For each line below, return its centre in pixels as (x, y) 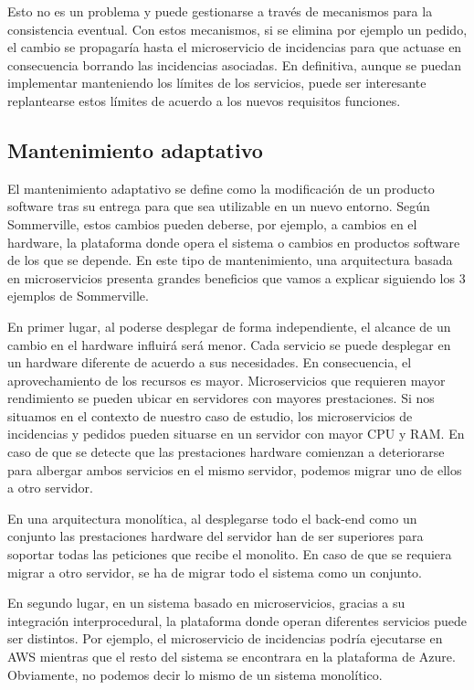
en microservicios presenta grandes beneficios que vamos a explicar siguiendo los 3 (237, 277)
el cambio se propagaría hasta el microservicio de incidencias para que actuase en (235, 47)
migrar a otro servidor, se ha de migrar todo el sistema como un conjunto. (215, 572)
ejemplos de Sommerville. (78, 296)
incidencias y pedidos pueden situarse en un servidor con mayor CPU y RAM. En (236, 434)
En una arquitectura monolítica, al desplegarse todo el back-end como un (212, 518)
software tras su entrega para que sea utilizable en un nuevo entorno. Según (219, 206)
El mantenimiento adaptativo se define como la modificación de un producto (221, 188)
